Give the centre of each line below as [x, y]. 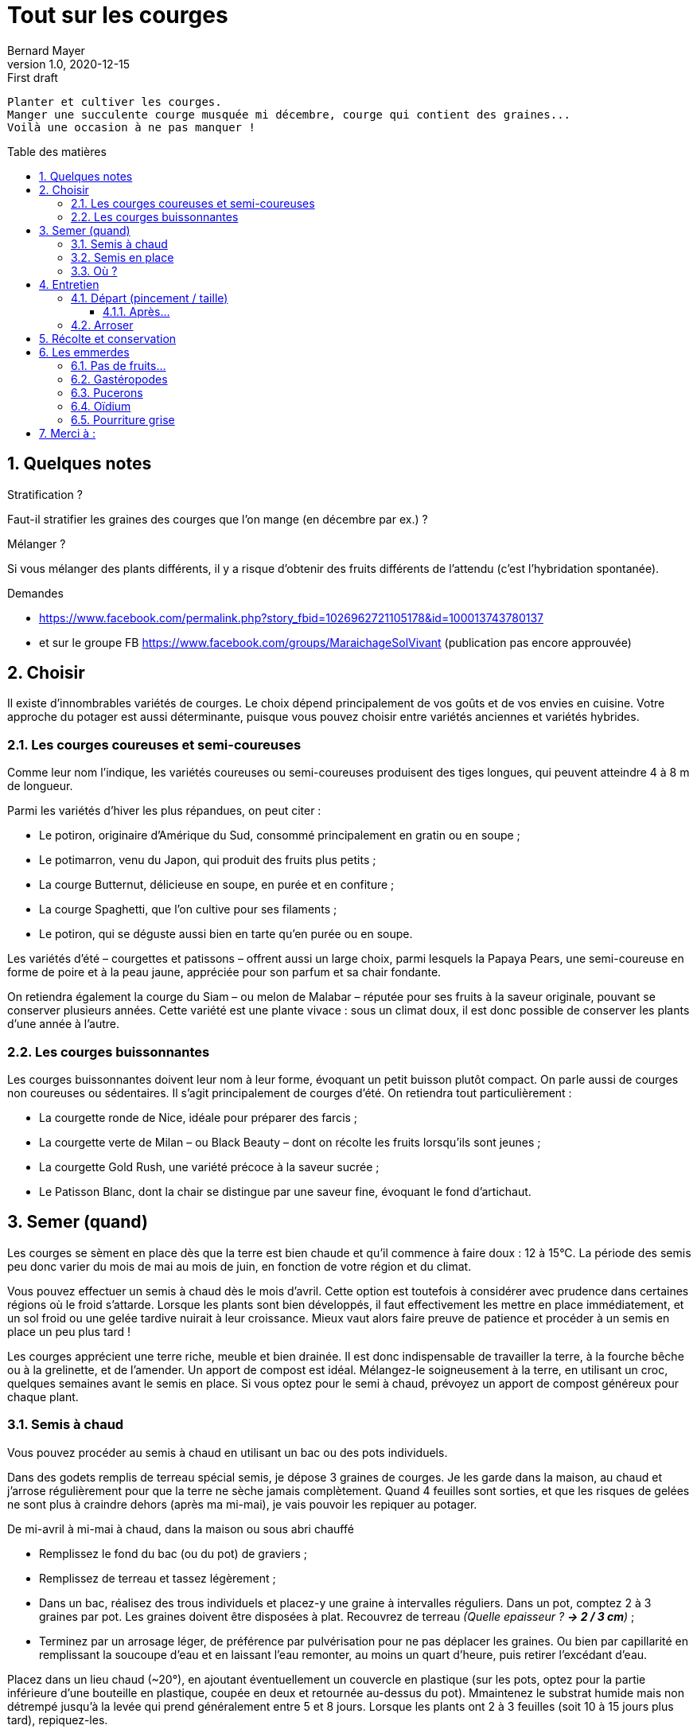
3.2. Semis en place [123, 257]
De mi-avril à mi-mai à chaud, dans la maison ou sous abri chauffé [181, 1529]
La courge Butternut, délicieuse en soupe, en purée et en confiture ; [217, 885]
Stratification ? [45, 494]
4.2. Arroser [102, 325]
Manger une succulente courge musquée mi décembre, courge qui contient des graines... [289, 114]
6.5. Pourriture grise [123, 419]
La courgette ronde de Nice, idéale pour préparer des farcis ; [199, 1117]
